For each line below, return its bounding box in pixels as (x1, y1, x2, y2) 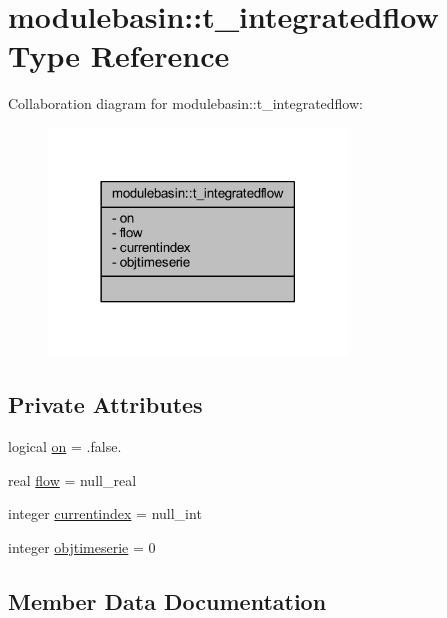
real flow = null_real (8, 469, 137, 490)
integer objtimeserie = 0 (8, 536, 156, 557)
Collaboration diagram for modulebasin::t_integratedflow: (8, 93, 363, 114)
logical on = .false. (8, 436, 122, 457)
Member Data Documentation (8, 585, 327, 616)
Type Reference (8, 35, 230, 76)
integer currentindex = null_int (8, 503, 202, 524)
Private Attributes (8, 389, 203, 420)
